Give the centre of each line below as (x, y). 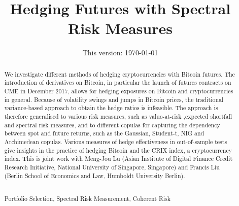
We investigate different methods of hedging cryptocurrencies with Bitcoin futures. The (119, 74)
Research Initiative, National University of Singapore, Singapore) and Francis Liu (112, 167)
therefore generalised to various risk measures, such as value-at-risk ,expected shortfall (118, 116)
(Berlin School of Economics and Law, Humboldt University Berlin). (95, 175)
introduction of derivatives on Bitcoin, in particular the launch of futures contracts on (118, 82)
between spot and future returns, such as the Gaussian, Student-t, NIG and (104, 133)
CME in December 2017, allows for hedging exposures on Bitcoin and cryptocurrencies (119, 91)
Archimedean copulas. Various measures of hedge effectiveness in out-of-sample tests (116, 141)
